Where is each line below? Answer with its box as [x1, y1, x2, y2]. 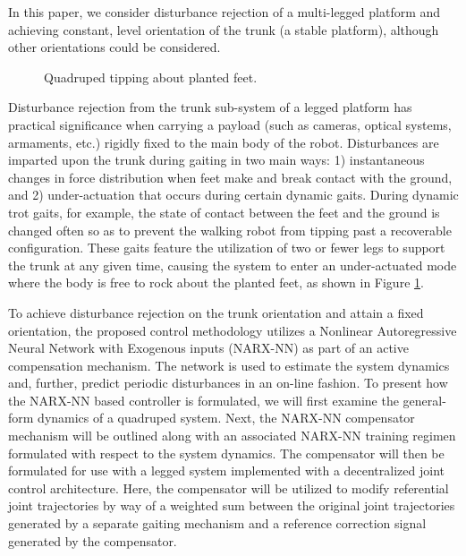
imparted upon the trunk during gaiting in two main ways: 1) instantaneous [8, 150, 425, 169]
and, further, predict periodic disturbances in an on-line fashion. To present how [8, 373, 448, 392]
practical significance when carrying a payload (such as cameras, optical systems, [8, 115, 452, 133]
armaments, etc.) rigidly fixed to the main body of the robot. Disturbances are [8, 133, 439, 151]
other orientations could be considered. [8, 38, 221, 56]
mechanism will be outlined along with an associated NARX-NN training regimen [8, 426, 456, 445]
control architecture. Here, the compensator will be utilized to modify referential [8, 478, 449, 497]
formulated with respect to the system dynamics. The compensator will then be [8, 443, 445, 462]
